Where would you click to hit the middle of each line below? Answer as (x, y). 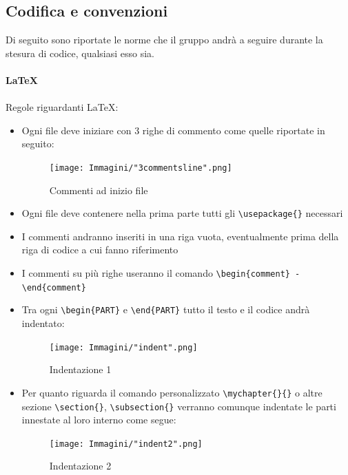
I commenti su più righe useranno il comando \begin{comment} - (161, 273)
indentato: (43, 323)
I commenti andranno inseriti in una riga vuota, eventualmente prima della (180, 236)
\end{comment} (54, 287)
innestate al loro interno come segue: (99, 420)
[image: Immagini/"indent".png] (123, 347)
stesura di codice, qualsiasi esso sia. (80, 53)
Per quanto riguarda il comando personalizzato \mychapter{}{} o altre (172, 392)
